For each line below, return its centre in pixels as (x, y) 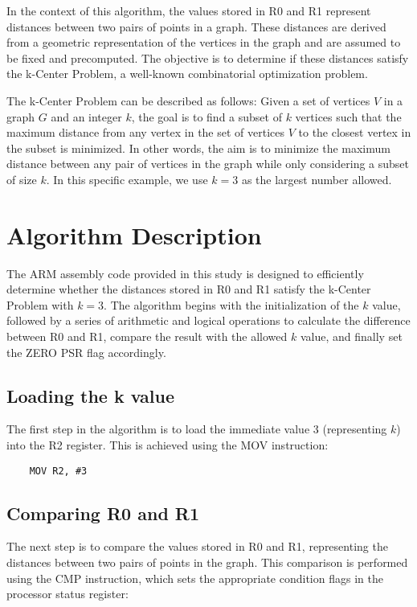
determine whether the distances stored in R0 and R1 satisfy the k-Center (189, 289)
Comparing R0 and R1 (103, 513)
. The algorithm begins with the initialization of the (231, 304)
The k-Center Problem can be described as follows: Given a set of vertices (188, 100)
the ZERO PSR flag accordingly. (86, 352)
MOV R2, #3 (58, 471)
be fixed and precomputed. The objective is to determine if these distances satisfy (208, 57)
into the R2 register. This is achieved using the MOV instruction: (168, 445)
